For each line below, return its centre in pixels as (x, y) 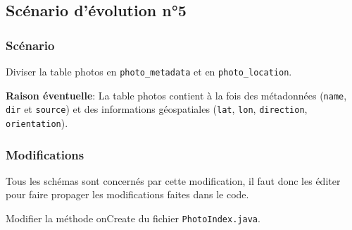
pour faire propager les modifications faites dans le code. (127, 194)
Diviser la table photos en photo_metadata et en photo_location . (149, 71)
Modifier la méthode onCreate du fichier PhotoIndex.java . (133, 218)
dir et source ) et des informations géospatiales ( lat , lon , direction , (157, 109)
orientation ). (37, 122)
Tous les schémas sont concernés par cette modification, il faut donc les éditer (173, 180)
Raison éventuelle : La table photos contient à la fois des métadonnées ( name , (176, 95)
